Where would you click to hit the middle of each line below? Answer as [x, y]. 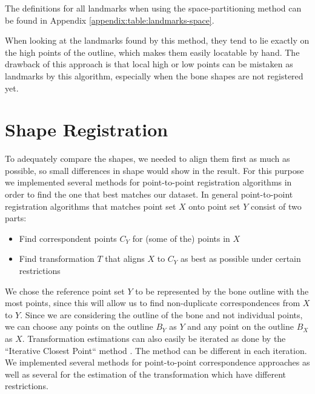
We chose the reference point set [65, 291]
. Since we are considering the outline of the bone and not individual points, [161, 314]
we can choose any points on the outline [79, 326]
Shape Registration [87, 129]
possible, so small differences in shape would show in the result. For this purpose [154, 170]
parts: [16, 218]
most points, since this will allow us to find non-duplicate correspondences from [153, 303]
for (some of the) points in [181, 238]
